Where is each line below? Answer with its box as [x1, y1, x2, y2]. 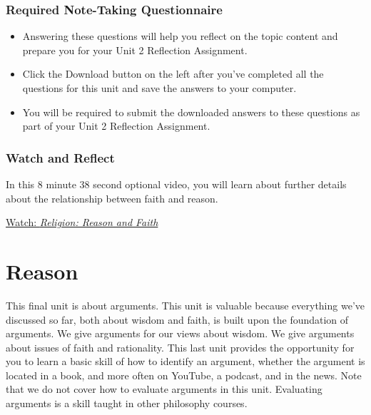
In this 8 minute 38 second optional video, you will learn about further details [6, 177, 347, 191]
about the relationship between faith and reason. [6, 190, 218, 205]
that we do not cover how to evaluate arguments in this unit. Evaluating [6, 381, 322, 396]
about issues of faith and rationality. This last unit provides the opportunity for [6, 339, 355, 354]
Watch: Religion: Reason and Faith [6, 215, 158, 230]
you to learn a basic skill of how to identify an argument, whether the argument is [6, 354, 365, 369]
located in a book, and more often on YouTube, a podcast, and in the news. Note [6, 367, 362, 382]
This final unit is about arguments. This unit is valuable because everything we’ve [6, 297, 365, 312]
